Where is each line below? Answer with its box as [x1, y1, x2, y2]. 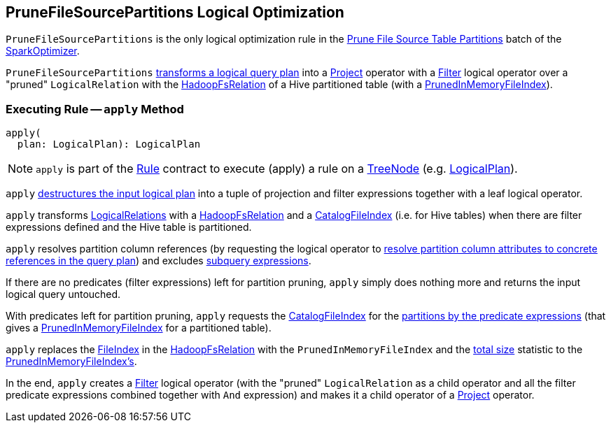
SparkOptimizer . [6, 45, 80, 57]
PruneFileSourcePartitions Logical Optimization [6, 3, 344, 21]
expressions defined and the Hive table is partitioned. [6, 221, 252, 234]
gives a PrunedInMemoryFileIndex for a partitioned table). [6, 322, 272, 334]
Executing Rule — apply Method [6, 101, 184, 116]
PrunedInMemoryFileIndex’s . [6, 355, 137, 368]
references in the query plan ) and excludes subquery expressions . [6, 255, 311, 267]
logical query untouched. [6, 288, 121, 301]
